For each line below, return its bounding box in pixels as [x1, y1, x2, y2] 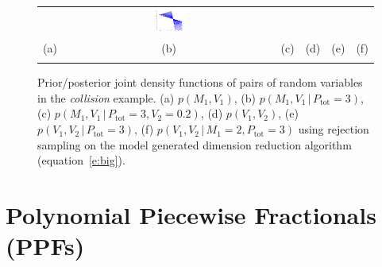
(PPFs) [6, 230, 85, 262]
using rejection [298, 121, 369, 137]
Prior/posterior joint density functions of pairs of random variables [37, 74, 363, 91]
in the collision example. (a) [37, 89, 175, 106]
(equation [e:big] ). [37, 152, 125, 168]
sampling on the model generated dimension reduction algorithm [37, 136, 352, 153]
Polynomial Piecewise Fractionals [6, 199, 376, 231]
